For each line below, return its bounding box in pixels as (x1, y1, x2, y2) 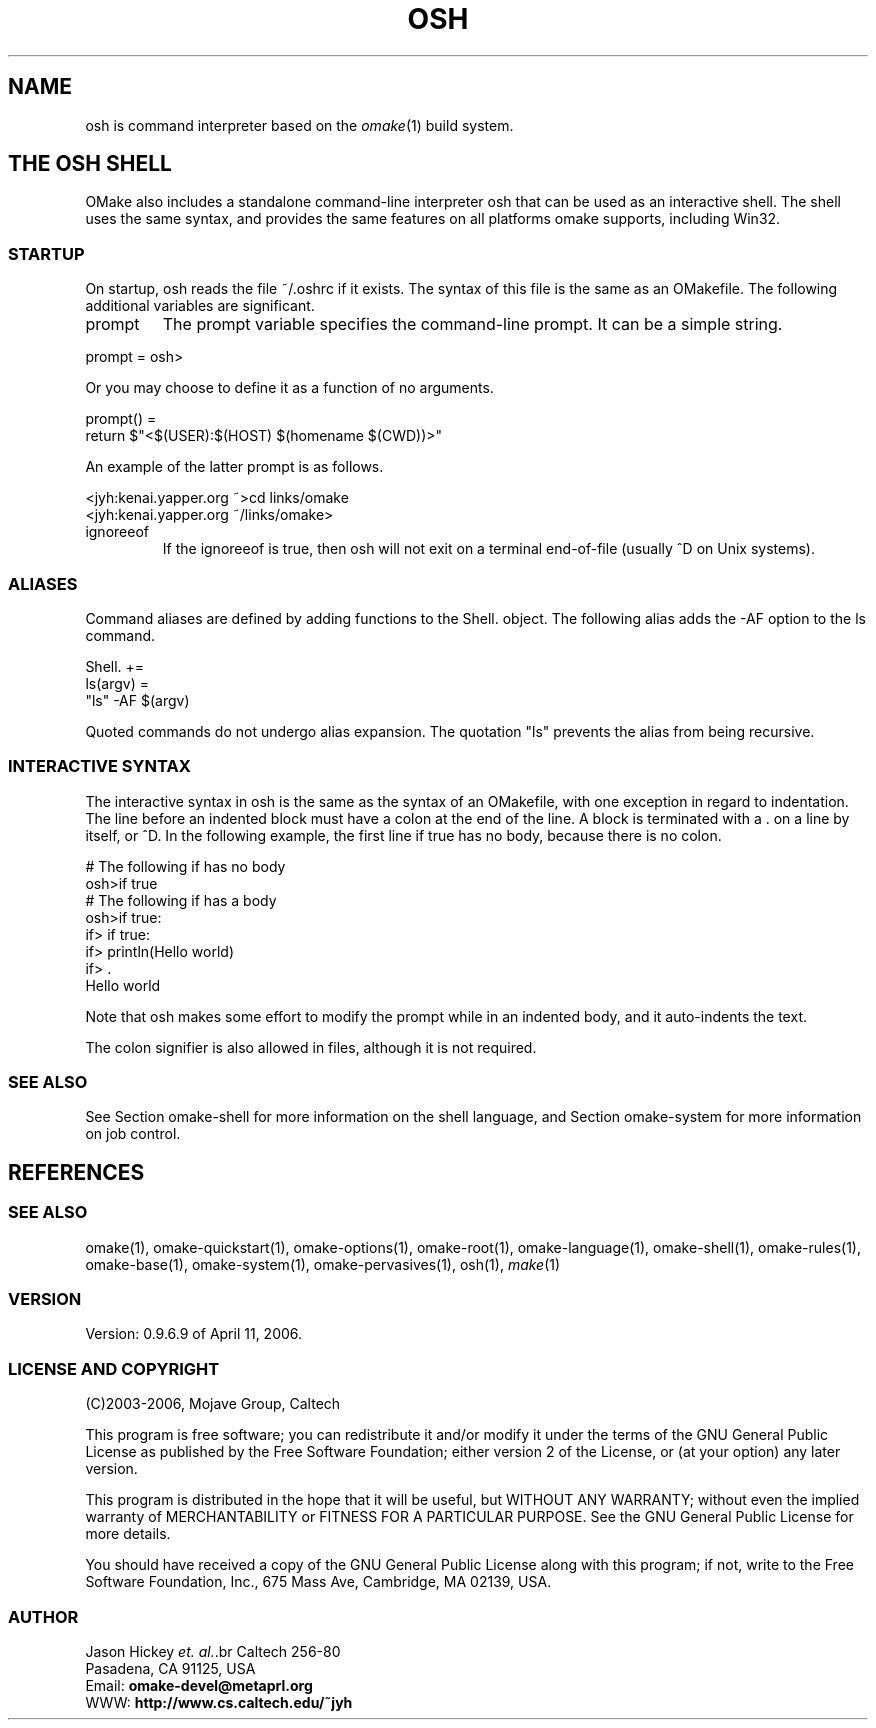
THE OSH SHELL (8, 151, 172, 177)
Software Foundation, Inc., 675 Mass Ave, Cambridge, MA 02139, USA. (85, 1573, 552, 1591)
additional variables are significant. (85, 297, 315, 315)
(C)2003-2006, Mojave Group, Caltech (85, 1395, 341, 1413)
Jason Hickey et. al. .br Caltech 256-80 (85, 1642, 341, 1660)
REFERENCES (8, 1159, 145, 1185)
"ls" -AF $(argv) (85, 691, 190, 709)
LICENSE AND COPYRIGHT (8, 1358, 220, 1379)
